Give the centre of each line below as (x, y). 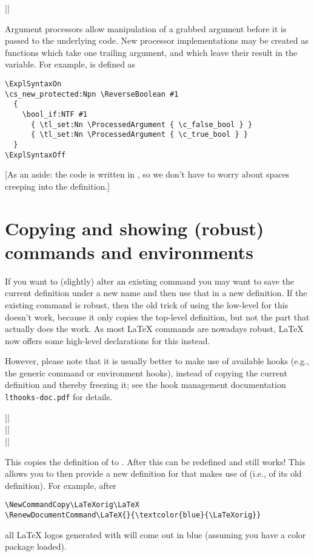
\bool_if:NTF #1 (55, 114)
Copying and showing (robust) (135, 228)
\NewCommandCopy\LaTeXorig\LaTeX (72, 505)
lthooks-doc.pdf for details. (59, 397)
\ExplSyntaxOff (35, 155)
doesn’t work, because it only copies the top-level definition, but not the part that (157, 317)
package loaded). (36, 546)
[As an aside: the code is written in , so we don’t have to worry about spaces (147, 174)
